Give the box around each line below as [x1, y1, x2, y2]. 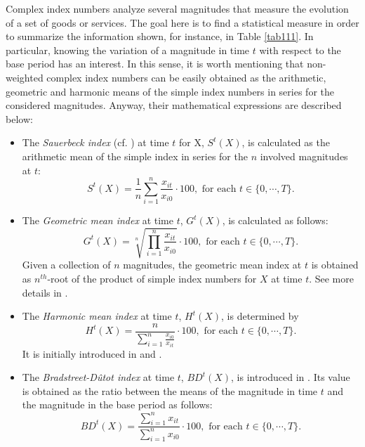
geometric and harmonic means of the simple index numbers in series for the [6, 84, 334, 98]
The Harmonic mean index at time [22, 309, 172, 323]
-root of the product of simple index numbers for [47, 271, 257, 285]
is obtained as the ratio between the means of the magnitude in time [22, 383, 318, 398]
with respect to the [259, 42, 341, 57]
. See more [309, 271, 354, 285]
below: [6, 111, 33, 126]
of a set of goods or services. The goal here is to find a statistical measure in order [6, 15, 359, 30]
